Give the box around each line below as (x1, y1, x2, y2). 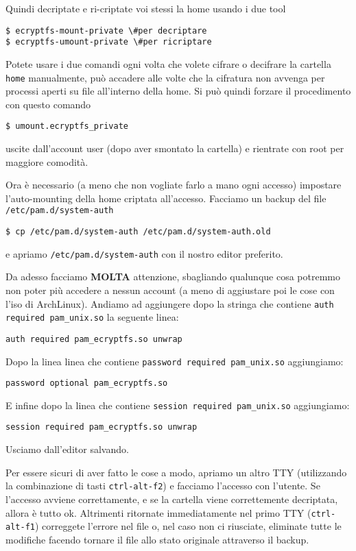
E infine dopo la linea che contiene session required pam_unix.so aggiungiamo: (5, 397, 350, 412)
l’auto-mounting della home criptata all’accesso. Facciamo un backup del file (5, 191, 327, 205)
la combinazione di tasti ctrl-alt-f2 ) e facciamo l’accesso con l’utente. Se (5, 478, 320, 493)
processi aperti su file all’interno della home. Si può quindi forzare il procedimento (5, 84, 351, 98)
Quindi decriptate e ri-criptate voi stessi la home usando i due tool (5, 1, 286, 15)
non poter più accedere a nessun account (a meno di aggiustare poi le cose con (5, 282, 335, 297)
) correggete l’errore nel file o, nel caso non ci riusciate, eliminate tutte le (34, 519, 342, 533)
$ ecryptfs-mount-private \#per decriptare (5, 25, 207, 36)
